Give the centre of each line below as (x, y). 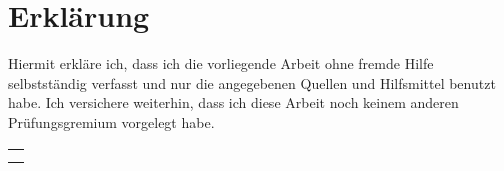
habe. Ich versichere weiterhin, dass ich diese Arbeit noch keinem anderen (233, 102)
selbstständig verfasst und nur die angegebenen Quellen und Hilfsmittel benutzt (252, 82)
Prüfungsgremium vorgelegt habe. (111, 121)
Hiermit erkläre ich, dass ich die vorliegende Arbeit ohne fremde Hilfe (221, 63)
